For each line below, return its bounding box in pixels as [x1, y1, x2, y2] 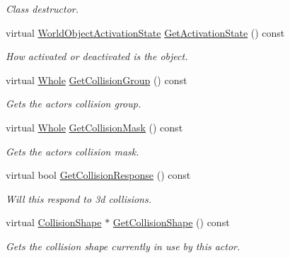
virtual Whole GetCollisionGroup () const [6, 72, 187, 87]
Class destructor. [6, 1, 79, 16]
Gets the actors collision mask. [6, 143, 139, 158]
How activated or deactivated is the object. [6, 49, 188, 64]
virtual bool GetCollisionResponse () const [6, 168, 191, 182]
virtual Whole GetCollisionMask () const [6, 119, 183, 134]
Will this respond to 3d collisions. [6, 191, 151, 206]
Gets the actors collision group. [6, 96, 141, 111]
